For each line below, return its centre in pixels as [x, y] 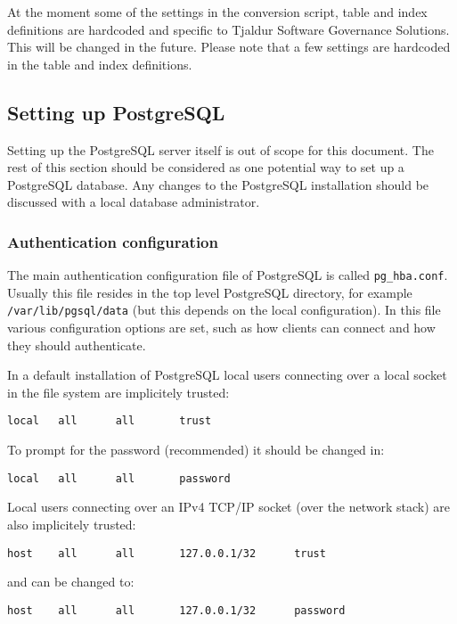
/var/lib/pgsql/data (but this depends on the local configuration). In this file [224, 310]
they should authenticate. [77, 345]
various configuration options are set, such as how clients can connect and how [221, 328]
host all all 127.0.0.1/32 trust [167, 553]
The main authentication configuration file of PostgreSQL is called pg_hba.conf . [228, 275]
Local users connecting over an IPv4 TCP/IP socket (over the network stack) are [229, 507]
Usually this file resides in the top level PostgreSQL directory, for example [210, 292]
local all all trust [110, 421]
